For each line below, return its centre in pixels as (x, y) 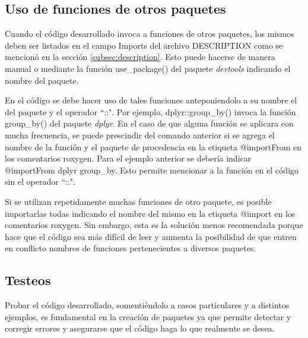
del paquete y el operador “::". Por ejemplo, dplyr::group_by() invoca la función (150, 111)
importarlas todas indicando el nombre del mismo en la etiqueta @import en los (150, 213)
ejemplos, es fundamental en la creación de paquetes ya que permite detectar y (148, 316)
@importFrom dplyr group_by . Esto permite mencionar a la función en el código (152, 170)
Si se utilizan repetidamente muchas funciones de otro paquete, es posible (138, 201)
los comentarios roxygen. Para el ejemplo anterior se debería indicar (128, 158)
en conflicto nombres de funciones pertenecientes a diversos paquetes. (131, 248)
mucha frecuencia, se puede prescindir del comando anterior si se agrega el (140, 135)
